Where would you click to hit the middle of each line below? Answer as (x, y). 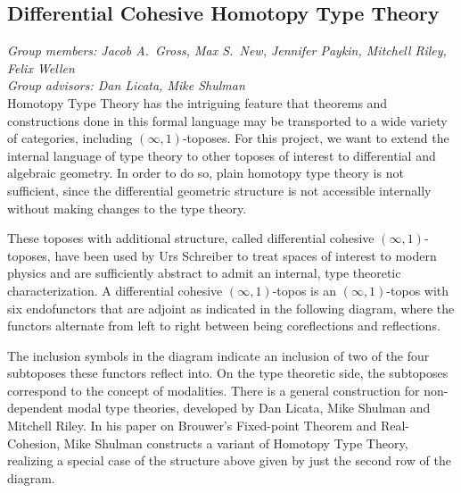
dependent (36, 408)
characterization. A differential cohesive (115, 290)
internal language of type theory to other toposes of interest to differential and (222, 155)
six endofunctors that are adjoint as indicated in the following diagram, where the (231, 308)
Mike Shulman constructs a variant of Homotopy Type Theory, (236, 443)
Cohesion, (34, 443)
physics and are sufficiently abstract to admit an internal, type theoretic (204, 273)
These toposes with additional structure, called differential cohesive (191, 238)
